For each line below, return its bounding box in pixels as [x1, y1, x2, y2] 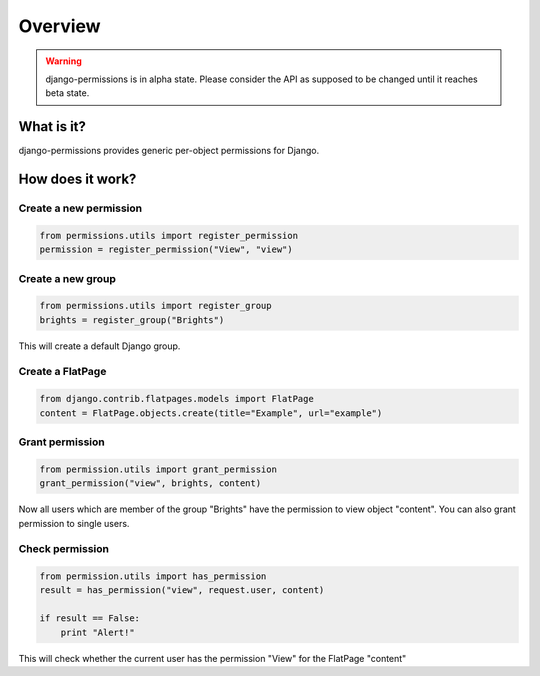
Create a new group [18, 271, 117, 285]
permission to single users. [18, 517, 130, 529]
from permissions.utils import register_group [39, 300, 272, 312]
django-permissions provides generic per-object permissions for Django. [18, 145, 320, 157]
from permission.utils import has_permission [39, 571, 267, 582]
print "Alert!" [60, 626, 135, 638]
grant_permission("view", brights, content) [39, 478, 262, 489]
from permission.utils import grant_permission [39, 463, 277, 475]
